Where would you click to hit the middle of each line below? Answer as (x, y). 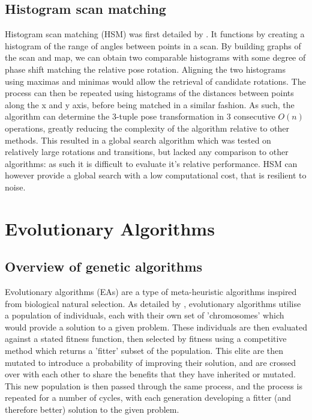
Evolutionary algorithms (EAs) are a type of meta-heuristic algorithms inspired (151, 292)
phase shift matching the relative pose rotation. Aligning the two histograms (145, 69)
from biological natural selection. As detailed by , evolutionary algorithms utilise (153, 303)
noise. (15, 187)
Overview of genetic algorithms (103, 266)
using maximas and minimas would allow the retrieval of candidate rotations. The (155, 81)
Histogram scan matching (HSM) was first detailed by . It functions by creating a (155, 34)
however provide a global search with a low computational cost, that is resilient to (156, 175)
